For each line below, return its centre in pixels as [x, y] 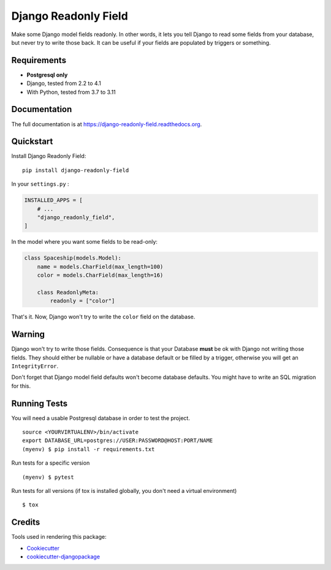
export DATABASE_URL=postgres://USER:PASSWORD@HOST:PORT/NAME [118, 441]
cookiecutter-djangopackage [63, 557]
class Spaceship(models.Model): [73, 258]
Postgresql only [47, 75]
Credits [26, 523]
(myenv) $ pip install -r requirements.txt [89, 449]
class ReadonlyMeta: [68, 292]
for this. [21, 386]
